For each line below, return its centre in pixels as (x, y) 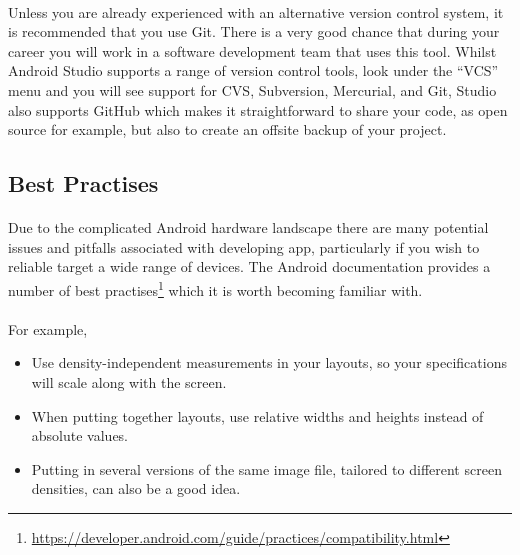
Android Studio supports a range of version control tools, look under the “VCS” (253, 70)
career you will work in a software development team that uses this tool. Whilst (252, 50)
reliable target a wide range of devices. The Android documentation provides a (249, 266)
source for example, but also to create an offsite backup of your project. (227, 129)
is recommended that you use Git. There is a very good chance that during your (254, 31)
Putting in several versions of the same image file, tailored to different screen (266, 468)
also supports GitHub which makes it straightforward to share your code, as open (258, 109)
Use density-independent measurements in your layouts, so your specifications (269, 362)
